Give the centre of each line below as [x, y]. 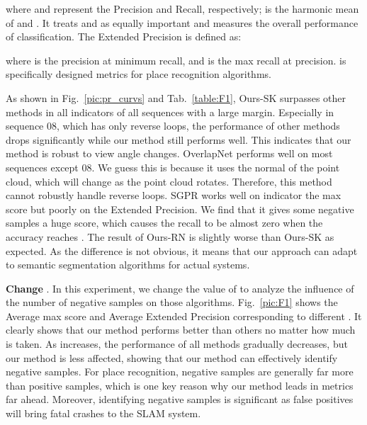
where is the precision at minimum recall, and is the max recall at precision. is [176, 60]
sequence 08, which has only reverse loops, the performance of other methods [173, 126]
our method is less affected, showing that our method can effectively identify [172, 357]
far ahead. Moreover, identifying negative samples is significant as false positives [180, 399]
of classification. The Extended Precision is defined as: [124, 36]
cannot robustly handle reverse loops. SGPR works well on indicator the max [174, 195]
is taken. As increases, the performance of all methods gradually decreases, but [177, 344]
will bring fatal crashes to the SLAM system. [103, 413]
